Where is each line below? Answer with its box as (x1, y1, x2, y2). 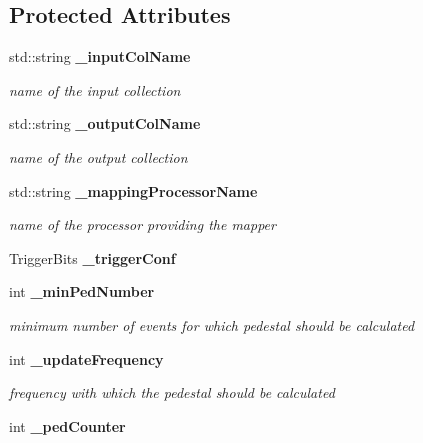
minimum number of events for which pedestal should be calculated (9, 314, 415, 335)
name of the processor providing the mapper (9, 214, 276, 235)
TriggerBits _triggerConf (9, 247, 176, 268)
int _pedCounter (9, 415, 126, 436)
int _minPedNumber (9, 281, 155, 302)
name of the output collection (9, 146, 188, 167)
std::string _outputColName (9, 113, 201, 134)
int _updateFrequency (9, 348, 164, 369)
